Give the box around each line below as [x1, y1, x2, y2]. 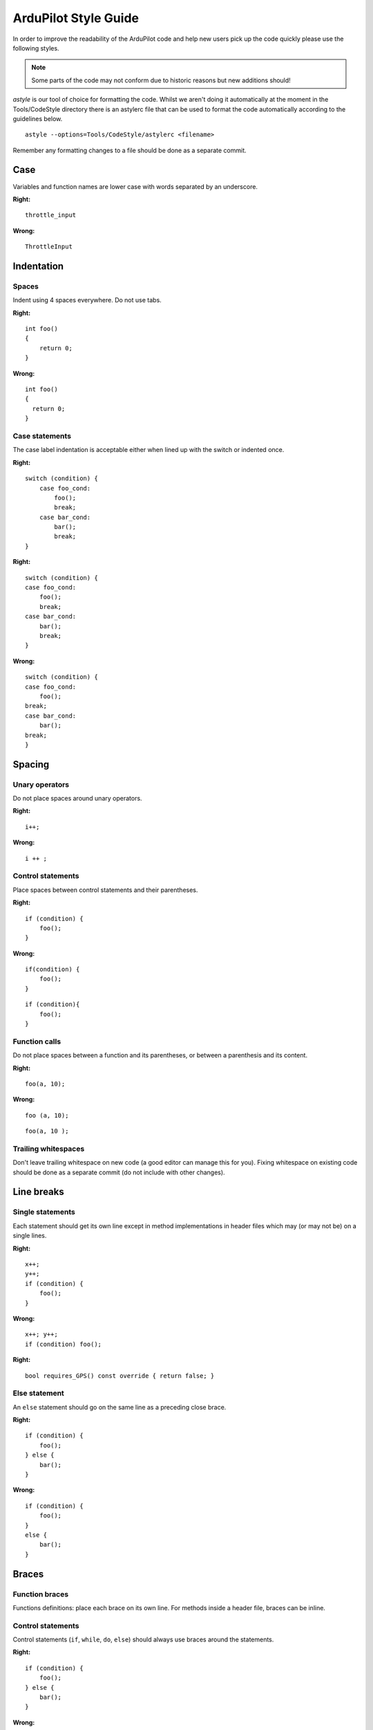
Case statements [12, 431, 72, 441]
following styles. [12, 44, 59, 52]
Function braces [12, 1589, 69, 1599]
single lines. [12, 1232, 47, 1240]
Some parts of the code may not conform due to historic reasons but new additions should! [31, 76, 291, 84]
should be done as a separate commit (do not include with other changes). [12, 1168, 225, 1176]
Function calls [12, 1037, 61, 1046]
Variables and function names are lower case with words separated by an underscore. [12, 182, 258, 190]
